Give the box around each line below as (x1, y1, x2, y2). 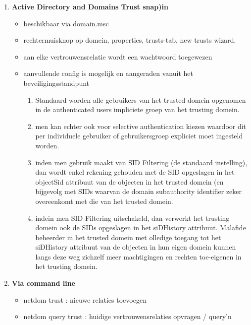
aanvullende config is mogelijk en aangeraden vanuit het (23, 68, 193, 78)
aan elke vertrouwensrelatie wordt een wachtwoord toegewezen (23, 51, 212, 62)
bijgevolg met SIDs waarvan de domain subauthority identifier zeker (35, 186, 242, 196)
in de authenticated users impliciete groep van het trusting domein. (35, 104, 240, 115)
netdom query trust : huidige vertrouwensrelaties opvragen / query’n (23, 311, 232, 322)
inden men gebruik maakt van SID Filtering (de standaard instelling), (35, 157, 248, 167)
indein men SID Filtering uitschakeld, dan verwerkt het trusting (35, 212, 230, 223)
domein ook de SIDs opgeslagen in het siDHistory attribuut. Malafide (35, 222, 246, 233)
